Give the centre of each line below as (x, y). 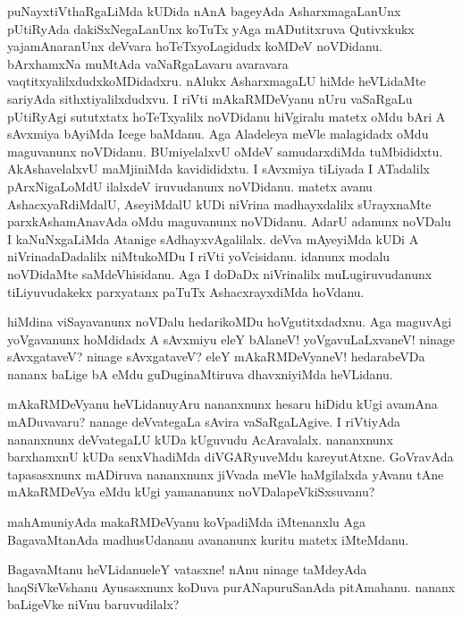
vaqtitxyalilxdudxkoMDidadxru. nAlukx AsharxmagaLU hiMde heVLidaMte (217, 81)
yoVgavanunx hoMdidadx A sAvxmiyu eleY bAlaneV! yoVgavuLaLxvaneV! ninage (231, 339)
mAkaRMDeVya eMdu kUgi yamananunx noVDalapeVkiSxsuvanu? (191, 492)
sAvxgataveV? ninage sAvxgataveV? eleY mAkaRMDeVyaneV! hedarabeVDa (216, 356)
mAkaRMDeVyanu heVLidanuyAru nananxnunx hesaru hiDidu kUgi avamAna (223, 404)
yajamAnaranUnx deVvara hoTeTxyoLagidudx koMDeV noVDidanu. (195, 46)
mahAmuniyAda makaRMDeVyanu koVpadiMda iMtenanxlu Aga (187, 522)
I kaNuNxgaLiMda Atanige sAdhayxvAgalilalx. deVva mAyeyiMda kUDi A (213, 238)
